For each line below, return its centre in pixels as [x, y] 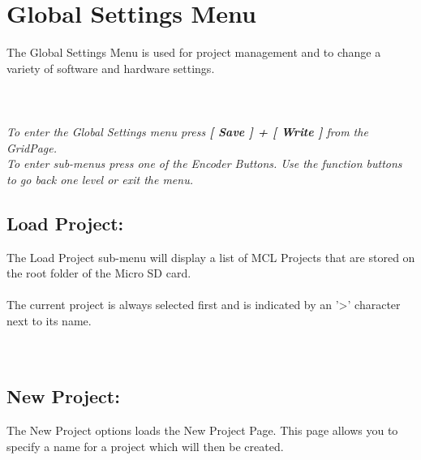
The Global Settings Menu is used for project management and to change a [194, 52]
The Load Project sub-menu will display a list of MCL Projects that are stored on [211, 257]
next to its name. [49, 321]
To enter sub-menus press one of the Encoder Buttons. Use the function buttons [204, 163]
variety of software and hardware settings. [111, 68]
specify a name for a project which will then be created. [145, 446]
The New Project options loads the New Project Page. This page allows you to [202, 430]
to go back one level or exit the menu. [100, 179]
